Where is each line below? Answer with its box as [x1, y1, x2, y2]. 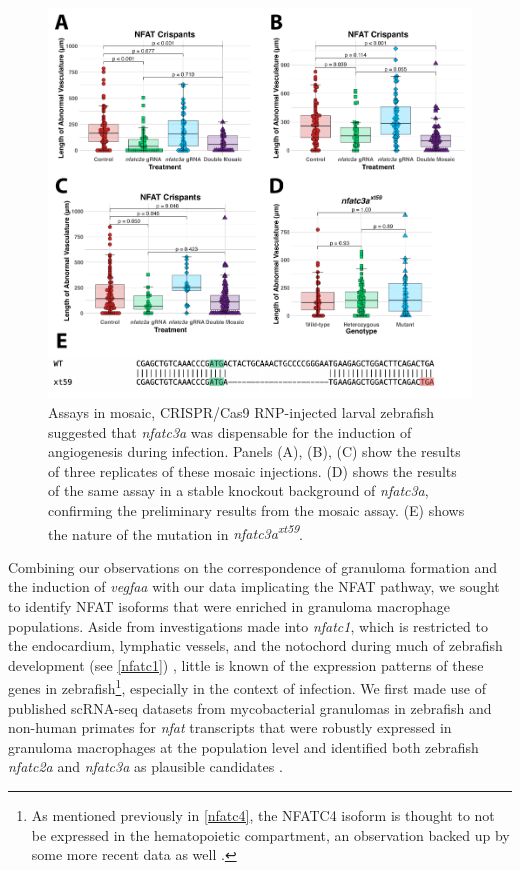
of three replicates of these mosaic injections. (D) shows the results [48, 460, 457, 481]
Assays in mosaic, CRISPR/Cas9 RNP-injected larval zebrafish [48, 402, 435, 423]
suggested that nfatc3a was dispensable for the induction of [48, 421, 412, 442]
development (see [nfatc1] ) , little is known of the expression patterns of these [8, 654, 484, 675]
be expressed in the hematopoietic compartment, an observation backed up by [31, 824, 510, 845]
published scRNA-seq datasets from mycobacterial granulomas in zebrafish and [8, 697, 492, 718]
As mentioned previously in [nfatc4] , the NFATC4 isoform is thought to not [31, 805, 495, 826]
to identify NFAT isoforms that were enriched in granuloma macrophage [8, 596, 450, 617]
